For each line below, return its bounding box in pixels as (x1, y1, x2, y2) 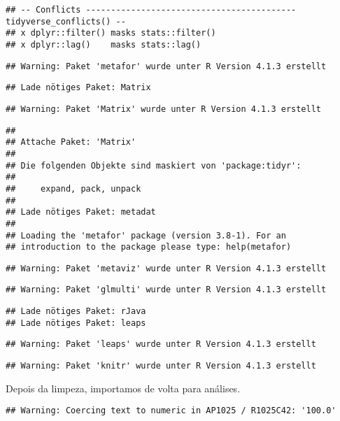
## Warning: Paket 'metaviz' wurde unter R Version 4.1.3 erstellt (6, 263, 327, 273)
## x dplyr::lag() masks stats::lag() (6, 39, 201, 50)
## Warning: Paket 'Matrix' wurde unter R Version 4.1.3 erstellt (6, 104, 322, 114)
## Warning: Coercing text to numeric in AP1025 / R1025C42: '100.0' (6, 406, 337, 416)
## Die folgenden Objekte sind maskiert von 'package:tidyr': (6, 160, 302, 171)
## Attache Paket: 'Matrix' (6, 137, 136, 148)
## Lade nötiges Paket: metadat (6, 207, 156, 217)
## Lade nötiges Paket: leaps (6, 317, 146, 328)
